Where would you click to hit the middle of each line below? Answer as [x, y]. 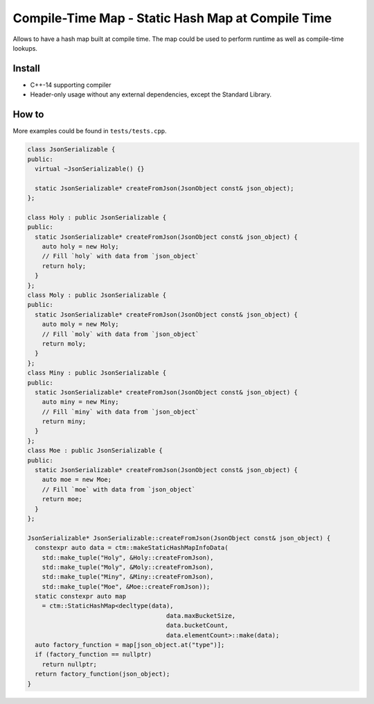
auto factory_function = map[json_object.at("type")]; [130, 645]
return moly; [64, 343]
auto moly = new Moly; [80, 324]
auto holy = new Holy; [80, 247]
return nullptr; [69, 664]
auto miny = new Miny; [80, 402]
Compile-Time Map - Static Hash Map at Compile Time [172, 18]
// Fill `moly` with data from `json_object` [121, 334]
